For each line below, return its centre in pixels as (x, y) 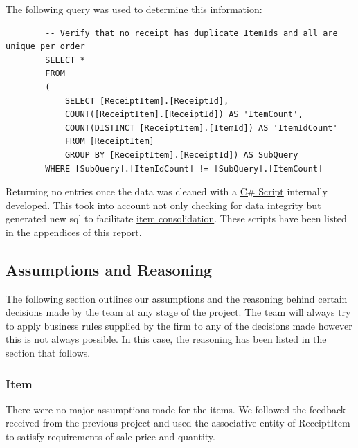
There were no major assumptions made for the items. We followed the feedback (176, 409)
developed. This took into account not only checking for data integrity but (163, 205)
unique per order (45, 47)
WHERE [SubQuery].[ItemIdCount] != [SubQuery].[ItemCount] (184, 169)
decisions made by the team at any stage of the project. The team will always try (178, 312)
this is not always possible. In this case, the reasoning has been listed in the (166, 339)
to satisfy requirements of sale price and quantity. (110, 437)
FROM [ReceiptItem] (109, 142)
